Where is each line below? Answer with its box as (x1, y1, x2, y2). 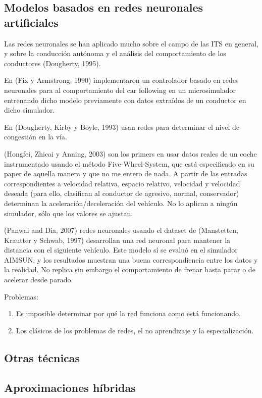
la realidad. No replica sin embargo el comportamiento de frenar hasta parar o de (4, 264, 255, 275)
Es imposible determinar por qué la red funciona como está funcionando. (16, 308, 241, 319)
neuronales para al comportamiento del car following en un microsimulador (4, 84, 236, 95)
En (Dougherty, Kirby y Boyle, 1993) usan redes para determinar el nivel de (4, 121, 240, 132)
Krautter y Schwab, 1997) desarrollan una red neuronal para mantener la (4, 234, 231, 245)
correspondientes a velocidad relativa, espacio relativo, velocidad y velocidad (4, 178, 240, 188)
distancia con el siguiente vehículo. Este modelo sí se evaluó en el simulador (4, 244, 238, 255)
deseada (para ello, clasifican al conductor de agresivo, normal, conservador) (4, 188, 239, 198)
